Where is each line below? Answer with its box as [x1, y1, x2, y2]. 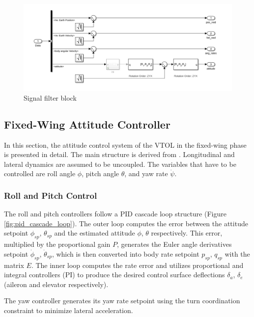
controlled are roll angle [4, 168, 76, 179]
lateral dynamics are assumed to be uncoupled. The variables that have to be [4, 158, 236, 169]
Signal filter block [24, 92, 77, 103]
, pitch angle [82, 168, 119, 179]
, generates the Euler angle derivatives [117, 239, 232, 249]
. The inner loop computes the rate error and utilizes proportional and [31, 260, 244, 270]
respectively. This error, [151, 228, 223, 238]
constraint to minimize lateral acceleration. [4, 305, 133, 315]
